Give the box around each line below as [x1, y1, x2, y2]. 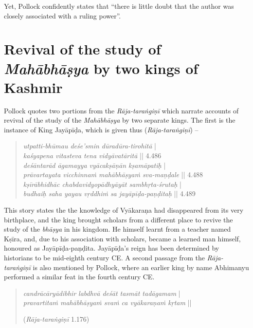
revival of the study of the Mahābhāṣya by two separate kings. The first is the [4, 115, 235, 125]
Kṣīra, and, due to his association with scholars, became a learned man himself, [4, 233, 241, 243]
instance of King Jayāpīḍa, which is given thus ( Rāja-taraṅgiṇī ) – [4, 124, 199, 134]
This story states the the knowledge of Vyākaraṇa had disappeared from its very [4, 205, 244, 215]
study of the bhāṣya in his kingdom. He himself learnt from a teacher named [4, 224, 231, 234]
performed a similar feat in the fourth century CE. [4, 272, 155, 282]
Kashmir [4, 77, 63, 97]
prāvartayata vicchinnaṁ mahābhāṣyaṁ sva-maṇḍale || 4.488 [23, 169, 203, 180]
